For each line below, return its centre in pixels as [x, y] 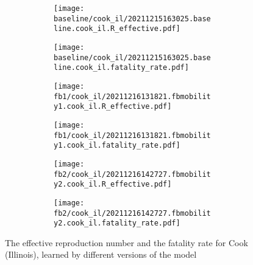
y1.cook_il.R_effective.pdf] [113, 107]
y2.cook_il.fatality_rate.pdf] [117, 223]
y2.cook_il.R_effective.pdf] [113, 184]
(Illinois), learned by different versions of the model [101, 254]
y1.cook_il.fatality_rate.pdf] [117, 146]
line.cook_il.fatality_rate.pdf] [121, 68]
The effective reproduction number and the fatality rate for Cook [127, 242]
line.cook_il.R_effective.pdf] [117, 29]
